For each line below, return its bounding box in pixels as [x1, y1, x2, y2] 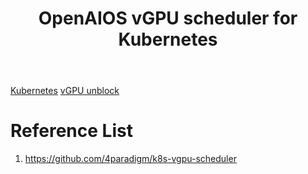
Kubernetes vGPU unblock [10, 85, 120, 97]
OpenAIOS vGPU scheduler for [38, 7, 298, 30]
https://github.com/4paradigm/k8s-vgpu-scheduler [24, 153, 237, 165]
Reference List [10, 120, 133, 142]
